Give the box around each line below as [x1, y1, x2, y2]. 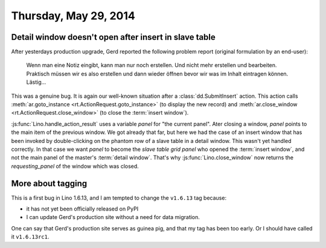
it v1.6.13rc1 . [11, 233, 50, 241]
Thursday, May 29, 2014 [11, 9, 135, 22]
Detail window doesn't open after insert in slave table [11, 32, 216, 42]
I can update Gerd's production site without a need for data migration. [26, 214, 200, 221]
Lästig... [26, 78, 46, 86]
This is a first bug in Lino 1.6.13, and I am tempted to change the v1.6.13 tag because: [11, 194, 226, 202]
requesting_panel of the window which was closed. [11, 162, 139, 170]
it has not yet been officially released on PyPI [26, 205, 139, 212]
